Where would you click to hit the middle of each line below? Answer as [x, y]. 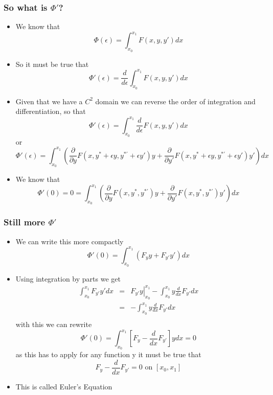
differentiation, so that [51, 111]
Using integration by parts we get [68, 278]
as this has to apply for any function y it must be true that [108, 354]
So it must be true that [52, 64]
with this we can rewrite [54, 324]
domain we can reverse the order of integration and [175, 101]
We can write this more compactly [70, 241]
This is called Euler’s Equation [64, 386]
